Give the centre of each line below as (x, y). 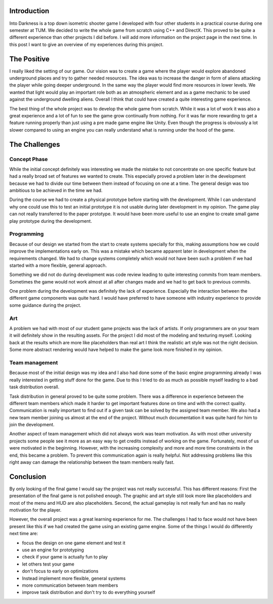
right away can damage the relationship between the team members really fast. (92, 462)
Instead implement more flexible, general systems (74, 578)
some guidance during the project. (45, 305)
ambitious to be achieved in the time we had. (56, 190)
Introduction (29, 11)
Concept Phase (29, 159)
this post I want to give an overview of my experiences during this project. (86, 44)
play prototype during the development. (51, 221)
